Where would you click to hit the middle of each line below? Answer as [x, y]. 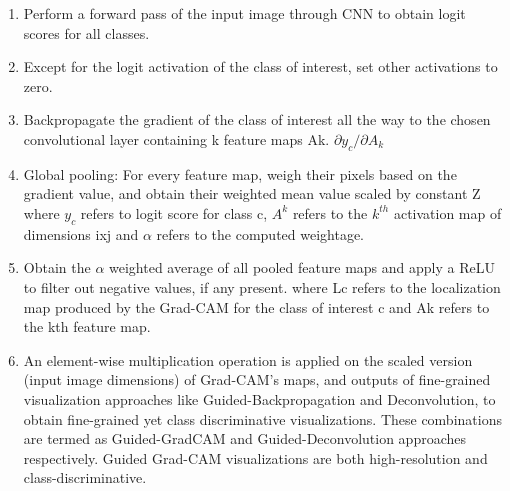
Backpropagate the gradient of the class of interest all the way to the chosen [257, 119]
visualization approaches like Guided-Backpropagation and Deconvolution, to [259, 398]
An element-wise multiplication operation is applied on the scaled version [248, 359]
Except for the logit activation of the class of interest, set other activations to [260, 66]
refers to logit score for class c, [174, 212]
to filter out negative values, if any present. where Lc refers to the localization [262, 286]
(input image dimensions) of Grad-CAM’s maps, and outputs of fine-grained [257, 379]
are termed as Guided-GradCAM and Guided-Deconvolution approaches [245, 438]
